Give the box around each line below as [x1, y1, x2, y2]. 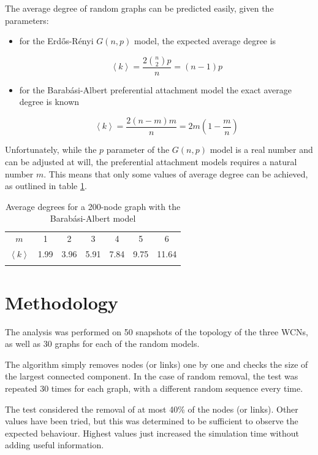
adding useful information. [5, 438, 104, 451]
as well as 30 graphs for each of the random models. [5, 337, 200, 350]
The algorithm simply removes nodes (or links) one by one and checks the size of [5, 357, 308, 370]
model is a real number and [210, 143, 313, 156]
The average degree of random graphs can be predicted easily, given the [5, 2, 274, 14]
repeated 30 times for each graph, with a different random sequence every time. [5, 381, 303, 394]
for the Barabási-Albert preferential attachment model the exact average [19, 83, 292, 96]
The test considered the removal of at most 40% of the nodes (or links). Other [5, 402, 298, 415]
